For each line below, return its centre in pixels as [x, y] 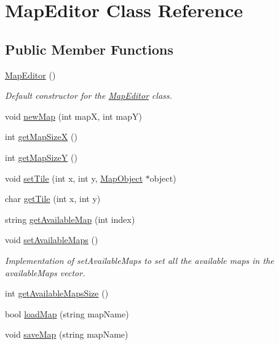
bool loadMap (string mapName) [67, 313]
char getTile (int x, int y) [53, 199]
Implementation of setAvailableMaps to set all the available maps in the [139, 260]
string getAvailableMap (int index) [70, 219]
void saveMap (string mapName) [67, 334]
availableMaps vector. [45, 272]
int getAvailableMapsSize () [57, 293]
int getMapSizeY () [41, 157]
